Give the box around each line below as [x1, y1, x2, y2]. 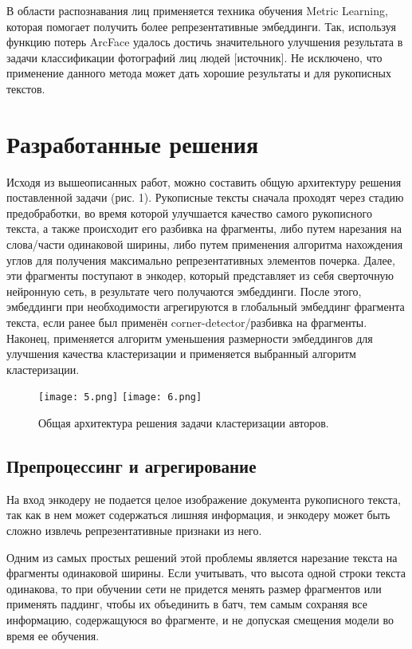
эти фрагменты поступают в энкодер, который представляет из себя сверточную [6, 267, 394, 284]
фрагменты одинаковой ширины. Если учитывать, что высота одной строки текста [6, 564, 406, 581]
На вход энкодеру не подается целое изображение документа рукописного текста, [6, 490, 401, 507]
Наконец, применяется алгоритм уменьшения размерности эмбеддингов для [6, 329, 373, 346]
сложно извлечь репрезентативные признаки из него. [6, 522, 262, 539]
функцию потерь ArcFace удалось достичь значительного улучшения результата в [6, 33, 403, 50]
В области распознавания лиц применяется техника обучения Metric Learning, [6, 2, 388, 18]
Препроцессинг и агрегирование [6, 454, 257, 478]
